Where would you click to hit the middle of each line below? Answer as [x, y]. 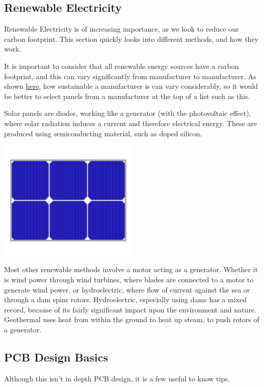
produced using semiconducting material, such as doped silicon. [103, 133]
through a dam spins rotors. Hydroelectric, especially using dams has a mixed [125, 299]
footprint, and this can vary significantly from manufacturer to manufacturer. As [130, 76]
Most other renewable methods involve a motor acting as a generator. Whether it [131, 269]
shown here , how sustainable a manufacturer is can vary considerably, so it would [131, 86]
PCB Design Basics [56, 357]
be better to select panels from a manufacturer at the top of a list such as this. [127, 96]
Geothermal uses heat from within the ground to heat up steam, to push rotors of [132, 319]
